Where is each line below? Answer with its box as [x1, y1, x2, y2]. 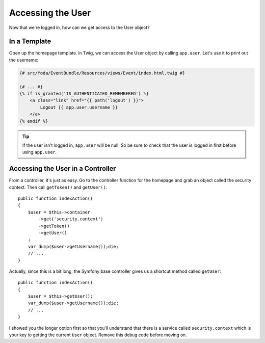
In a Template [9, 37, 52, 46]
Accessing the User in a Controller [9, 164, 116, 173]
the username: [9, 57, 39, 63]
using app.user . [22, 149, 57, 155]
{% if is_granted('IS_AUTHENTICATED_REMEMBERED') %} [19, 91, 149, 96]
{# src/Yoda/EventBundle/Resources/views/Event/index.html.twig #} [19, 70, 185, 76]
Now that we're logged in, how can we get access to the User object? [9, 25, 150, 30]
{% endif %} [19, 118, 49, 124]
